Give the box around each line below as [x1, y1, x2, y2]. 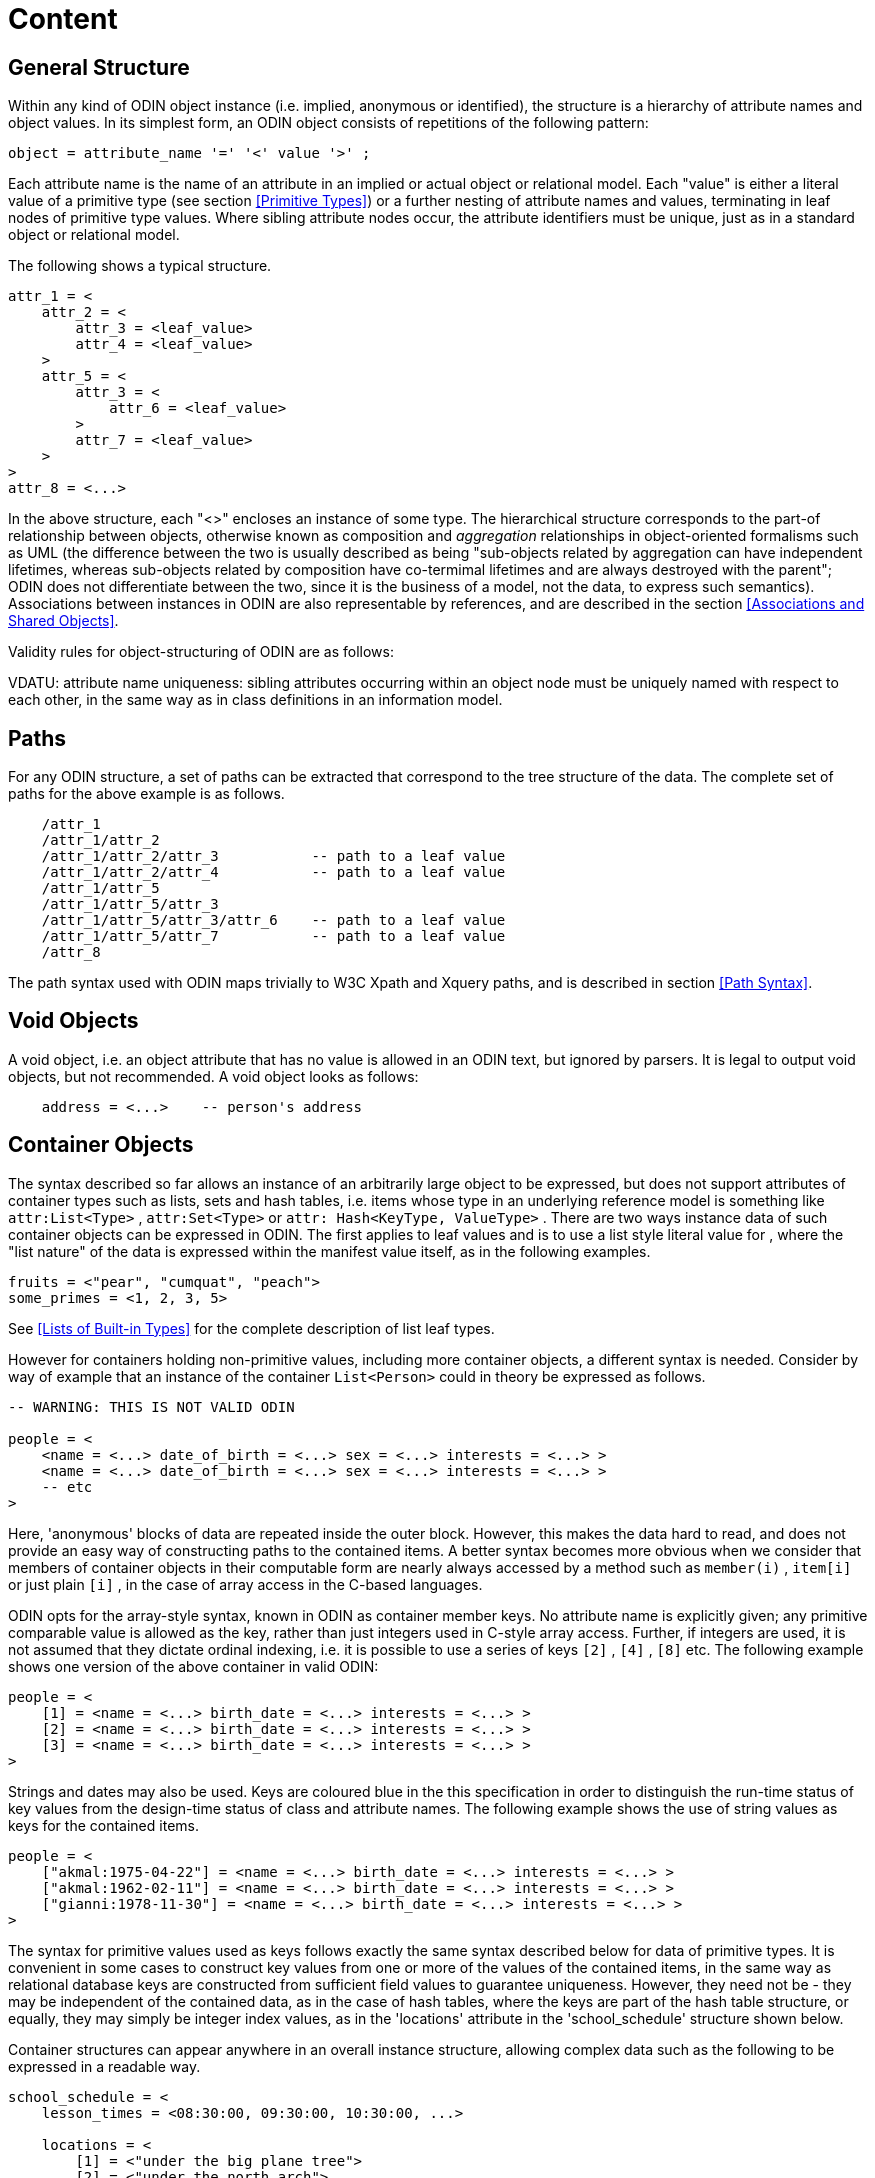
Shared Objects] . [8, 612, 119, 630]
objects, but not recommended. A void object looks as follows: [8, 1067, 419, 1085]
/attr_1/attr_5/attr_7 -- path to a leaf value [41, 928, 506, 945]
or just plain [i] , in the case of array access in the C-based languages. [8, 1575, 483, 1593]
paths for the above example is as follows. [8, 785, 285, 803]
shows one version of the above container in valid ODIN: [8, 1657, 379, 1675]
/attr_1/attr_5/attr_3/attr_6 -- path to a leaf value [41, 912, 506, 929]
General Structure [8, 54, 190, 80]
